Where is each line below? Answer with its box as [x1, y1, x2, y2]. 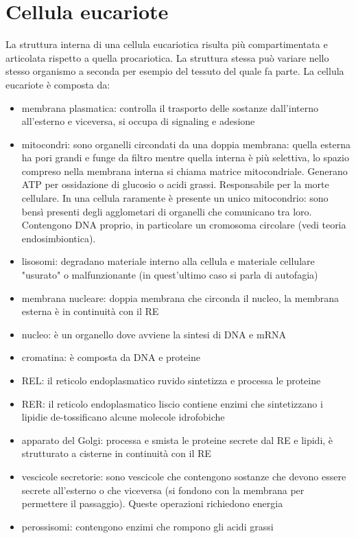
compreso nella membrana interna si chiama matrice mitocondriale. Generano [21, 163, 348, 178]
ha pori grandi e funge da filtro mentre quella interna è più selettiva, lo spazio [21, 150, 349, 165]
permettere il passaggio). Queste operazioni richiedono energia [21, 496, 283, 511]
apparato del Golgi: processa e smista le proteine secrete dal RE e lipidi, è [21, 432, 333, 447]
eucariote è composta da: [5, 77, 110, 91]
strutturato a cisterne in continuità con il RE [21, 446, 211, 460]
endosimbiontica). [21, 231, 96, 245]
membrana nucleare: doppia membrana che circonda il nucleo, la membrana [21, 290, 339, 305]
